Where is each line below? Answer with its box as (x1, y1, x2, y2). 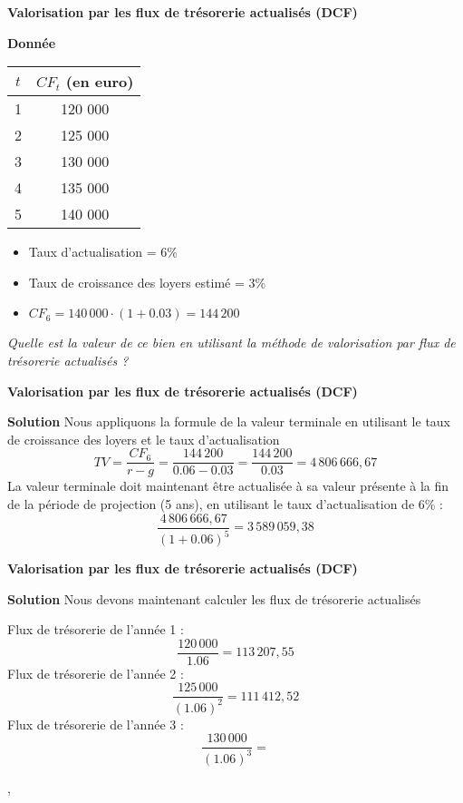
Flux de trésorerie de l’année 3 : (7, 714, 184, 733)
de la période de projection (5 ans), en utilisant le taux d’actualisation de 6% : (7, 495, 443, 513)
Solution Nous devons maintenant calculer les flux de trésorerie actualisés (7, 589, 421, 608)
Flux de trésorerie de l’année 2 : (7, 663, 184, 682)
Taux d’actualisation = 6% (28, 242, 178, 261)
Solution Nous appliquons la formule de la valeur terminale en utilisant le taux (7, 412, 451, 431)
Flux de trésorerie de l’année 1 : (7, 620, 184, 639)
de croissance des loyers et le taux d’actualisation (7, 429, 280, 448)
